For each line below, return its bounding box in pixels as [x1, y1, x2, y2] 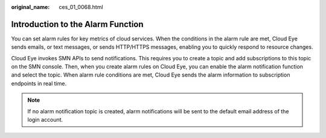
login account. [27, 116, 63, 124]
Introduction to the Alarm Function [11, 19, 144, 30]
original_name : [11, 4, 50, 10]
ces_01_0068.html [59, 4, 103, 10]
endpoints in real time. [11, 80, 66, 87]
